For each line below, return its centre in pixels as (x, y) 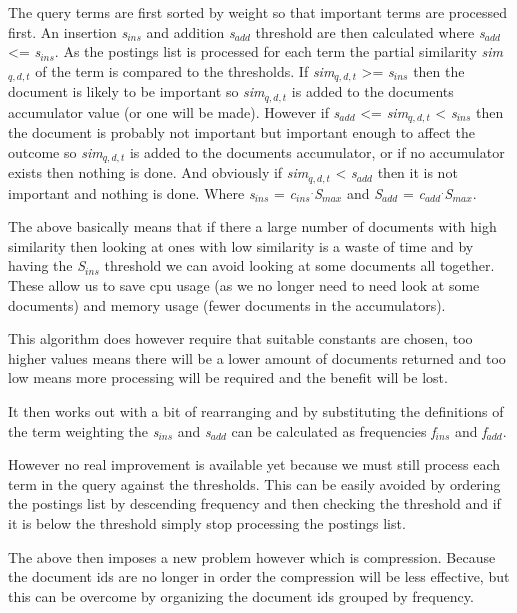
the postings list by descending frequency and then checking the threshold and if (254, 503)
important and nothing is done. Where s (131, 192)
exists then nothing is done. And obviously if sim (158, 172)
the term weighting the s (83, 430)
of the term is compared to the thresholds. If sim (185, 70)
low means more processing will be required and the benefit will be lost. (228, 377)
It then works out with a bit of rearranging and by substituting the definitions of (256, 410)
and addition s (190, 31)
